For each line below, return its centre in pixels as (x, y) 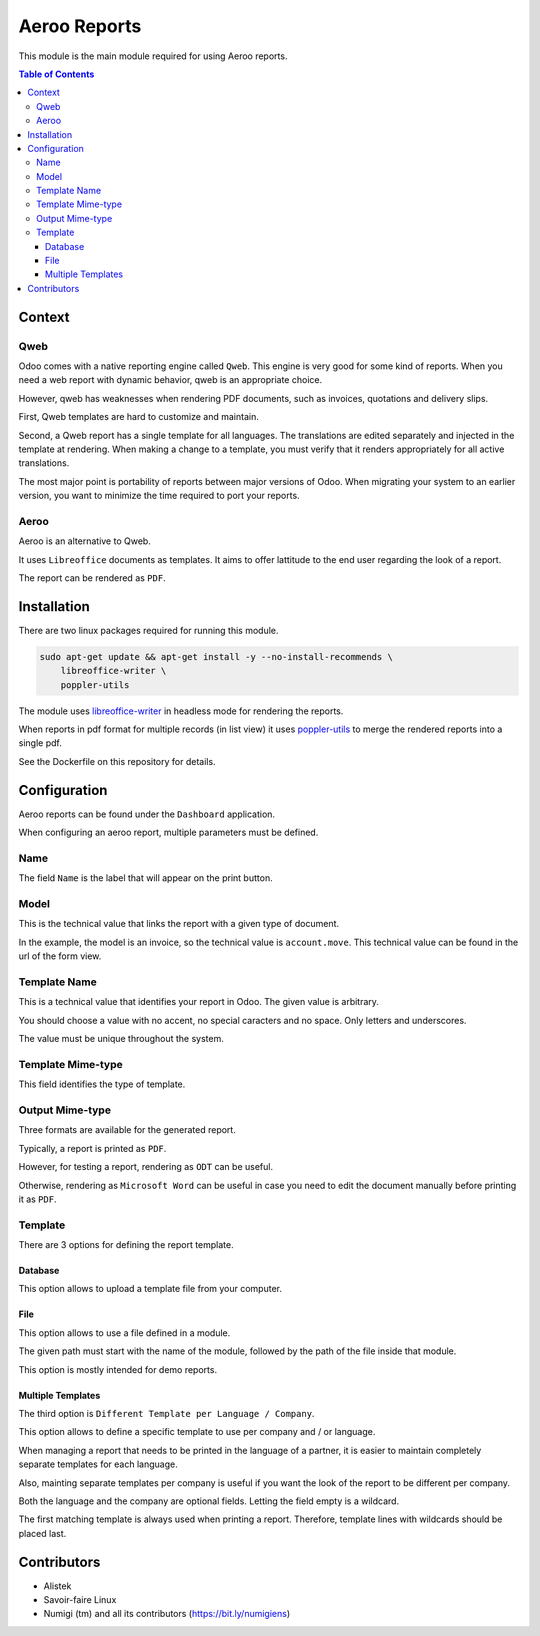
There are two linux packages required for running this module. (148, 630)
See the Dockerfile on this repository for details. (117, 761)
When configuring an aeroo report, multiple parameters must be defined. (168, 832)
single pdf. (40, 743)
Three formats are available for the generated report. (127, 1130)
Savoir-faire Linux (80, 1600)
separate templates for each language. (98, 1464)
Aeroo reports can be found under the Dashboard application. (146, 814)
